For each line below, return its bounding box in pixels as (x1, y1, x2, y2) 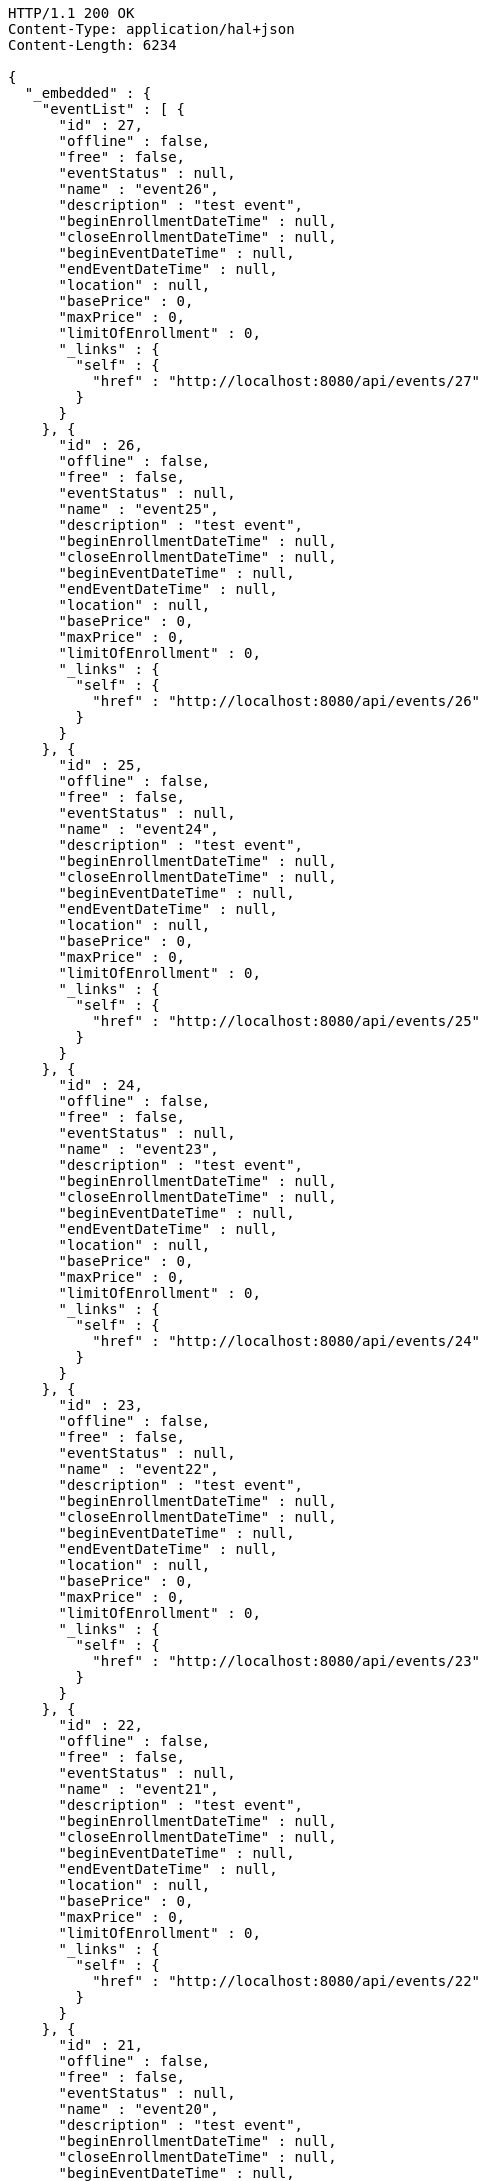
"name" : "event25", (58, 501, 219, 517)
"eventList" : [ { (41, 101, 186, 117)
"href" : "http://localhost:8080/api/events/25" (92, 1013, 481, 1029)
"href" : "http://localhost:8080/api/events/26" (92, 693, 481, 709)
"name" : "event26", (58, 181, 219, 197)
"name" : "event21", (58, 1781, 219, 1797)
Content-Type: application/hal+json (8, 21, 295, 37)
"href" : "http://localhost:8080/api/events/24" (92, 1333, 481, 1349)
